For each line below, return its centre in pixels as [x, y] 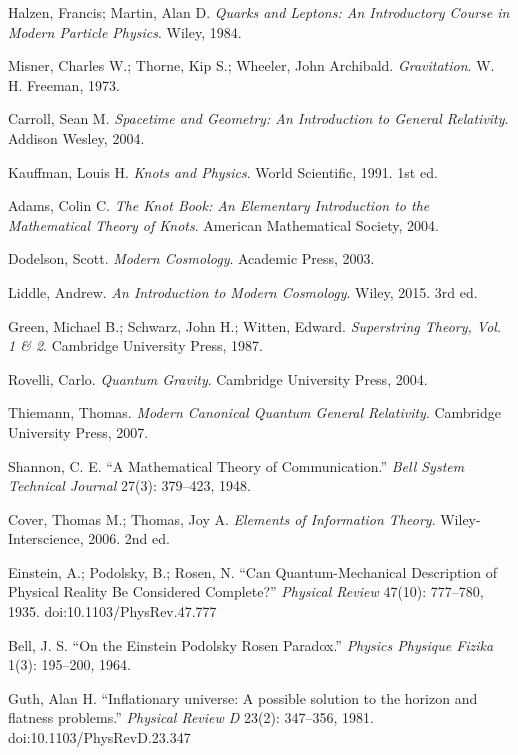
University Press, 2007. [78, 431]
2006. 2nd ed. [129, 538]
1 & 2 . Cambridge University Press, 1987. [135, 345]
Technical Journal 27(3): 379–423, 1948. [130, 485]
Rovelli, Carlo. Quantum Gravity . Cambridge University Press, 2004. [218, 378]
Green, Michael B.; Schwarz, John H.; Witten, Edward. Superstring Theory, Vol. [255, 325]
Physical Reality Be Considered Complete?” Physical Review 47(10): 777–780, [246, 591]
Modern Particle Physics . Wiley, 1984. [125, 31]
